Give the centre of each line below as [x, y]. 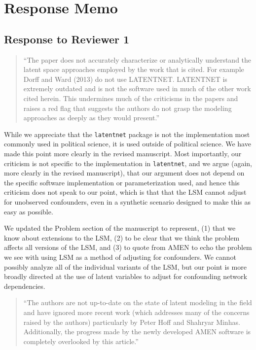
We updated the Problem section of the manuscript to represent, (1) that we [120, 228]
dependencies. [25, 286]
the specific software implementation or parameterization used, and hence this [122, 182]
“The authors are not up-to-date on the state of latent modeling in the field [138, 302]
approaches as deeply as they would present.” [91, 118]
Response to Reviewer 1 [67, 39]
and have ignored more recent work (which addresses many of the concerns [136, 312]
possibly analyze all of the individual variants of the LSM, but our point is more [125, 266]
